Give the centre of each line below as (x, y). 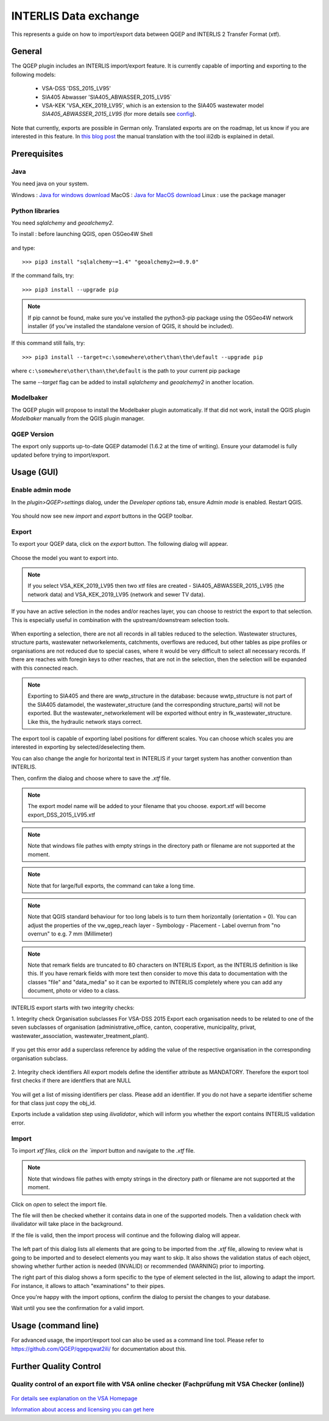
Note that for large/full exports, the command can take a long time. (111, 886)
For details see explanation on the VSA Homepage (74, 1398)
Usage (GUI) (35, 472)
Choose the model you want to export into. (65, 557)
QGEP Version (33, 434)
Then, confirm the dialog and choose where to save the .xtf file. (91, 778)
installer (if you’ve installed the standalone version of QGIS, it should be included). (131, 326)
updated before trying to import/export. (61, 455)
